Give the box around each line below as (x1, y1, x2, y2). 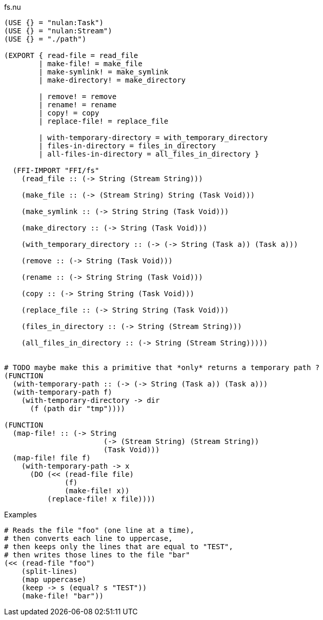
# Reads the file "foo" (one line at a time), (4, 526, 194, 534)
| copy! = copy (38, 109, 99, 117)
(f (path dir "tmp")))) (30, 404, 126, 413)
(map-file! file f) (12, 454, 91, 462)
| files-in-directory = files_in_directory (38, 142, 216, 150)
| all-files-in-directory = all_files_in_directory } (38, 150, 259, 158)
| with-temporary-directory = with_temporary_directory (38, 133, 268, 142)
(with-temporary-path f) (12, 388, 112, 396)
